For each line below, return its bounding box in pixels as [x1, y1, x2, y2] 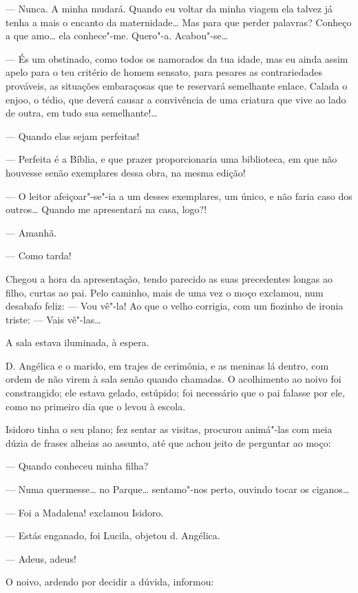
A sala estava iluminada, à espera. [6, 335, 149, 350]
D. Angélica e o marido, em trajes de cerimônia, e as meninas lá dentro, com [6, 358, 329, 372]
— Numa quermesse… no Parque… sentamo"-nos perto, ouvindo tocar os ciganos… [6, 482, 350, 496]
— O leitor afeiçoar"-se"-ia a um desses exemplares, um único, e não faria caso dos [6, 188, 352, 203]
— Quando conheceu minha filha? [6, 459, 149, 473]
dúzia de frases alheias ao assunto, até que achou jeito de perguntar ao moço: [6, 435, 331, 450]
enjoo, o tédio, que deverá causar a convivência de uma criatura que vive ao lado [6, 92, 346, 106]
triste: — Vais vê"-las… [6, 312, 101, 326]
